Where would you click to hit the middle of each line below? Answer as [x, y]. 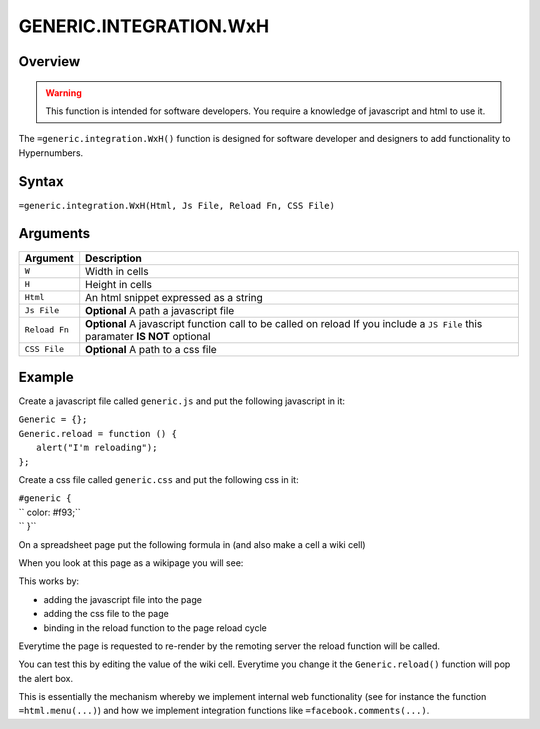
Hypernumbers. [51, 152]
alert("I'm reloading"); [97, 448]
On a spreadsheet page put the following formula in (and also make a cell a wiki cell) [192, 544]
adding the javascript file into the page [122, 599]
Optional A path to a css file [151, 349]
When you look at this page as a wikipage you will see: [131, 562]
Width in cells [117, 271]
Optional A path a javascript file [160, 310]
